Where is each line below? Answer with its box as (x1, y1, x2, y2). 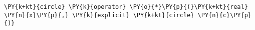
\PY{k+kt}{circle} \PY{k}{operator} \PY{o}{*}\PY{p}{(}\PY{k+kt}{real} (4, 3, 248, 10)
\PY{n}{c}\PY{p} (197, 11, 251, 19)
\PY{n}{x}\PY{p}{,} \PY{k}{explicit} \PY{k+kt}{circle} (4, 11, 194, 19)
